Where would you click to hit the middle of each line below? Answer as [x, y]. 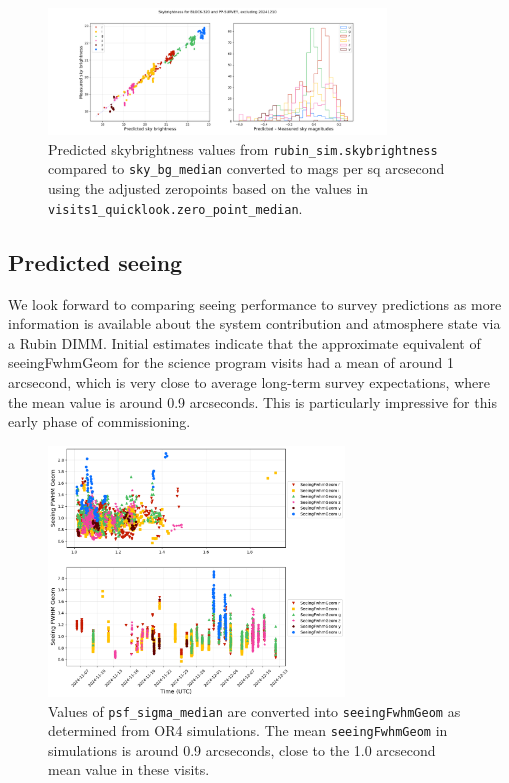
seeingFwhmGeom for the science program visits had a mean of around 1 [231, 362]
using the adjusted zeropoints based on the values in [208, 188]
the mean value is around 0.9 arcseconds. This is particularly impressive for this [252, 401]
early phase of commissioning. [99, 421]
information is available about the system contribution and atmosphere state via [254, 323]
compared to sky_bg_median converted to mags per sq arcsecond [246, 168]
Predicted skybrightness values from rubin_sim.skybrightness [243, 148]
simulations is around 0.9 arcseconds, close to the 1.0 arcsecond [242, 749]
